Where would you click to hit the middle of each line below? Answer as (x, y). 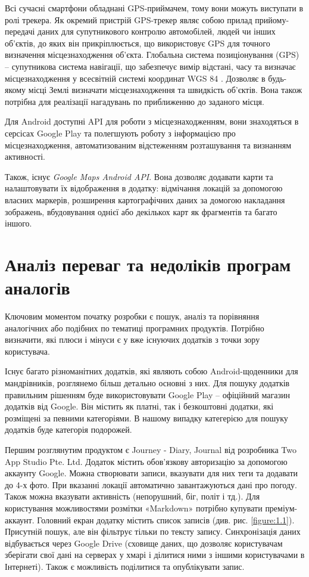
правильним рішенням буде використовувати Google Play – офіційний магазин (148, 394)
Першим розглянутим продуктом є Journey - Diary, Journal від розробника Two (151, 449)
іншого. (18, 223)
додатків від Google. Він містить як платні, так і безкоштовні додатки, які (139, 406)
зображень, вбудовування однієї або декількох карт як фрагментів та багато (141, 211)
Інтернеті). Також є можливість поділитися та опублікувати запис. (125, 566)
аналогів (38, 288)
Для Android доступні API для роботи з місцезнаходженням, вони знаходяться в (152, 121)
